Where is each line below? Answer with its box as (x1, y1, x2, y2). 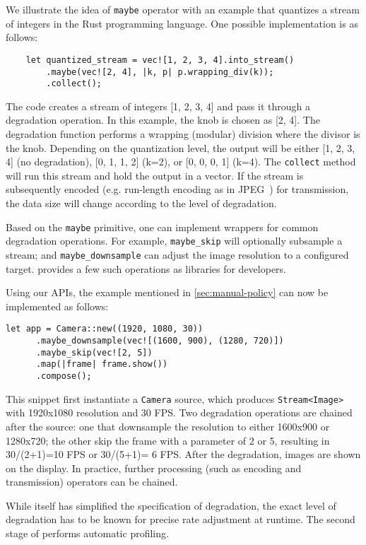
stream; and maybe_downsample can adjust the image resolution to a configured (6, 247, 349, 262)
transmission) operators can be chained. (6, 474, 178, 489)
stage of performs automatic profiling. (6, 526, 169, 541)
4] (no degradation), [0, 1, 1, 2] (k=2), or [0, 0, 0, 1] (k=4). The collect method (6, 154, 356, 169)
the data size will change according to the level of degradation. (6, 196, 277, 211)
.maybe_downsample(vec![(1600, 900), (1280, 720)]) (35, 336, 284, 346)
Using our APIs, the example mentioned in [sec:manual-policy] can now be (6, 285, 329, 300)
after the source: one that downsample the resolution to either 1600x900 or (6, 418, 330, 433)
